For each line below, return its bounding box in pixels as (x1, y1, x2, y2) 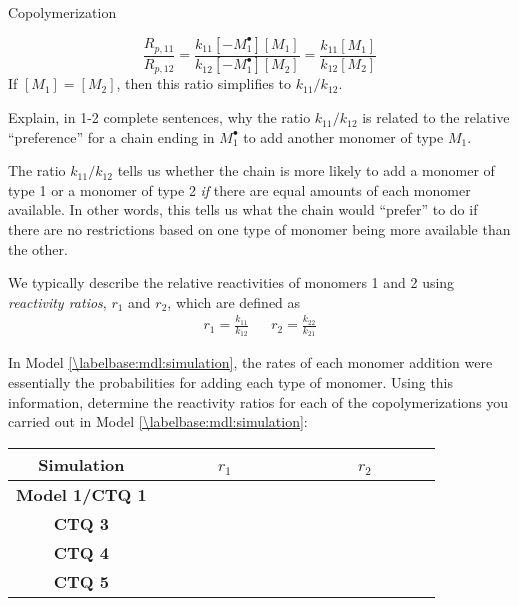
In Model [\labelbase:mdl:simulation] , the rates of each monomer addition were (8, 352, 493, 373)
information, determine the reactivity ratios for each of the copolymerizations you (8, 391, 509, 412)
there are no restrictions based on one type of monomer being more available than (8, 219, 511, 240)
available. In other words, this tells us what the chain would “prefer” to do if (8, 199, 478, 220)
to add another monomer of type (243, 126, 444, 147)
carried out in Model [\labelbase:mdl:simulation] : (8, 411, 308, 432)
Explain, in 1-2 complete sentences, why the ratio (8, 107, 311, 128)
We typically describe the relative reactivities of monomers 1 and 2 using (8, 272, 455, 293)
